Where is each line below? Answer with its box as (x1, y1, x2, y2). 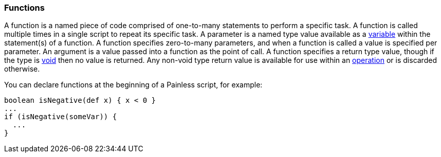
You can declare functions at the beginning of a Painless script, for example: (4, 80, 263, 89)
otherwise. (4, 64, 40, 74)
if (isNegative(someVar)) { (4, 113, 117, 121)
